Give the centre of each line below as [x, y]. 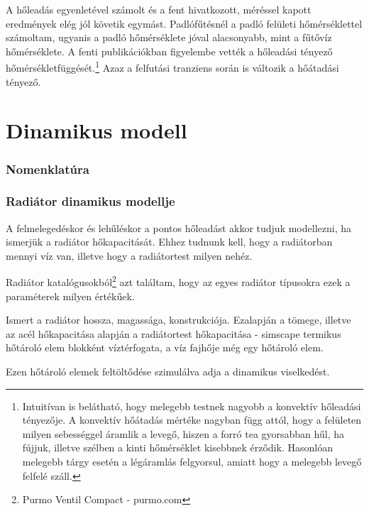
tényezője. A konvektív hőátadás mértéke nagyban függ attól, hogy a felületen [192, 420]
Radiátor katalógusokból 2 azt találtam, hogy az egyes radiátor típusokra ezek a [178, 281]
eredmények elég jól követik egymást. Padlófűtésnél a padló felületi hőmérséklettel [184, 23]
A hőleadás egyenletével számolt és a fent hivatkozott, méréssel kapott [159, 9]
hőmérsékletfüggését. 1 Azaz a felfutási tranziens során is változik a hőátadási [172, 67]
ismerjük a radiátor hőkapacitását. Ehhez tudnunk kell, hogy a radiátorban [169, 242]
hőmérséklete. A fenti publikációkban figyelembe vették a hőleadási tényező [169, 51]
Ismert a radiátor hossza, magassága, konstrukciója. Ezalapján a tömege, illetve [178, 320]
